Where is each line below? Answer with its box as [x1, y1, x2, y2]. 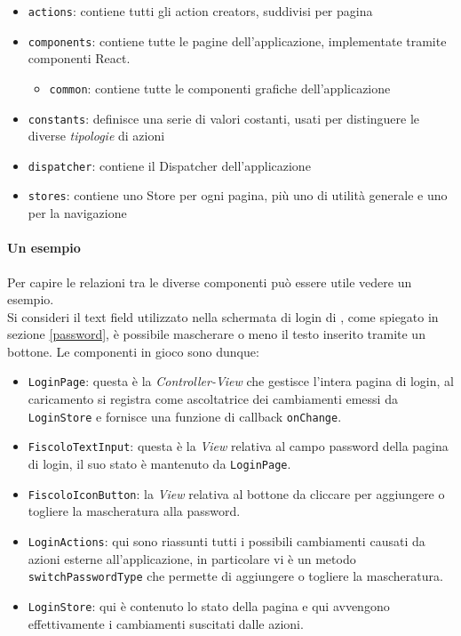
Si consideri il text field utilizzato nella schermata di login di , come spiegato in [7, 307, 439, 326]
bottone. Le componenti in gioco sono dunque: [7, 342, 259, 360]
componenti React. [28, 49, 131, 68]
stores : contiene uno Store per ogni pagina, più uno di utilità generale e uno [28, 186, 448, 205]
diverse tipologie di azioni [28, 126, 165, 145]
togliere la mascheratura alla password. [28, 502, 241, 520]
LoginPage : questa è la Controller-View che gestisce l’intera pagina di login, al [28, 372, 454, 390]
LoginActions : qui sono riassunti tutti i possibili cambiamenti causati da [28, 531, 425, 550]
